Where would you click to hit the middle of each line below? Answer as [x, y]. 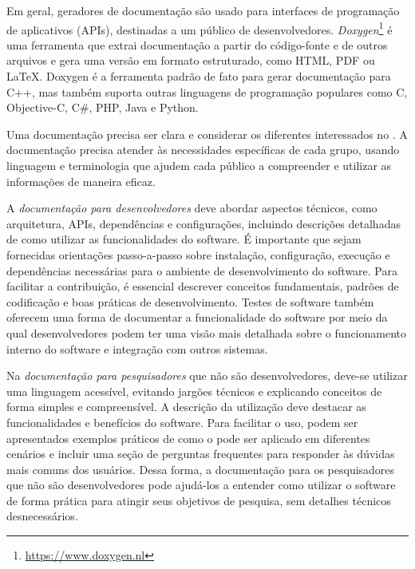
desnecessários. [42, 516]
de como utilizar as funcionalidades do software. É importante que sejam [184, 239]
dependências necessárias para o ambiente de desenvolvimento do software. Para [202, 270]
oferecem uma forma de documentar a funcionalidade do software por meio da [197, 317]
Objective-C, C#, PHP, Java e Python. [103, 107]
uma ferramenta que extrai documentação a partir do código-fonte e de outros [197, 44]
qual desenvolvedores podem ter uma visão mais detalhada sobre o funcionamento [206, 332]
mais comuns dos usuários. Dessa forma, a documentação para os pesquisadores [201, 469]
